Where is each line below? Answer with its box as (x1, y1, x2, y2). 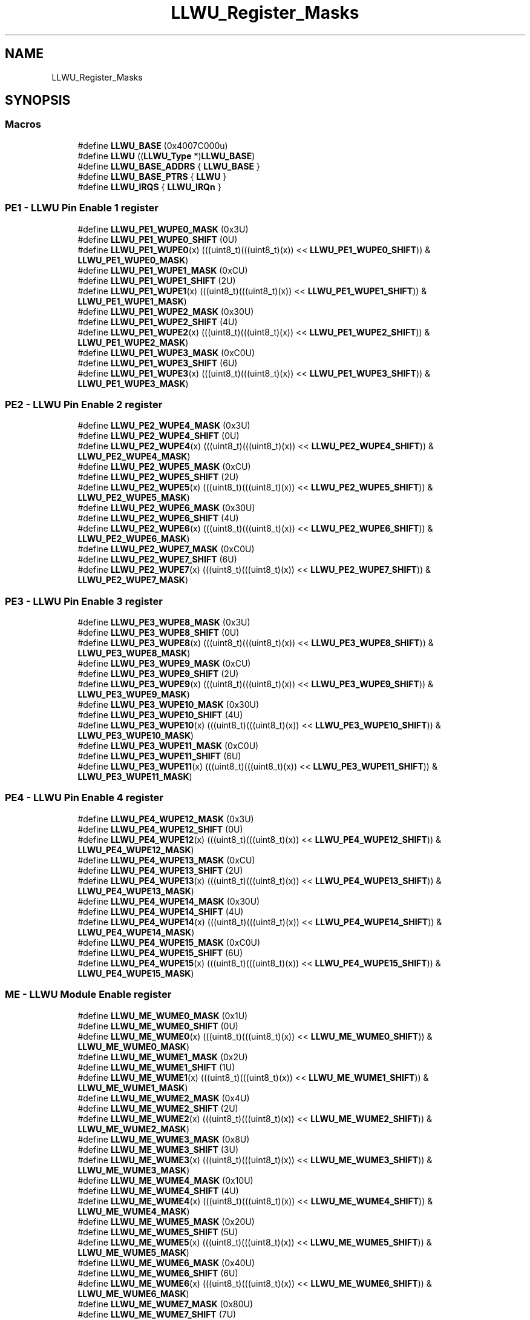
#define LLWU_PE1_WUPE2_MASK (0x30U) (77, 306, 254, 317)
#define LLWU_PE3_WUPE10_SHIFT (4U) (77, 710, 243, 721)
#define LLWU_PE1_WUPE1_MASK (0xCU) (77, 265, 248, 276)
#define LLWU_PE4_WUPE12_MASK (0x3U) (77, 813, 254, 824)
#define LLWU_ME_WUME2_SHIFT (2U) (77, 1103, 238, 1114)
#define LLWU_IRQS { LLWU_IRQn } (77, 181, 221, 192)
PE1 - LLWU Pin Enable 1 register (5, 202, 159, 214)
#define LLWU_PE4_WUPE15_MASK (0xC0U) (77, 937, 261, 948)
